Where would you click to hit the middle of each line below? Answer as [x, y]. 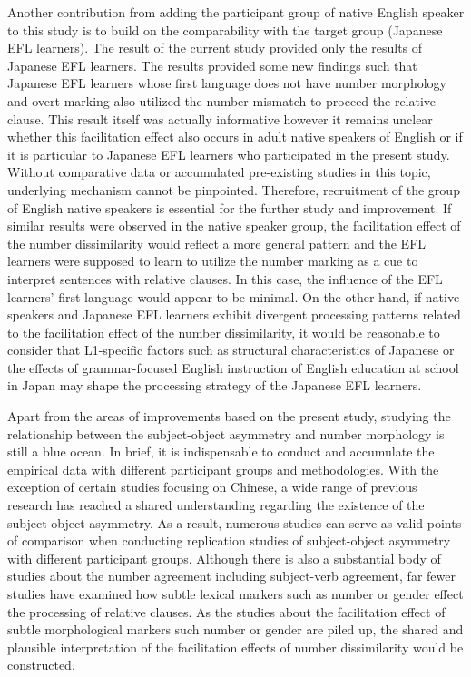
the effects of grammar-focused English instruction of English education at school [233, 367]
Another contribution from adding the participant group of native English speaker [236, 12]
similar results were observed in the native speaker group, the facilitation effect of [234, 226]
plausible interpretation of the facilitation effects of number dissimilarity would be [235, 647]
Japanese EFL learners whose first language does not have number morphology [227, 83]
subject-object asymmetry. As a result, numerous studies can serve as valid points [235, 522]
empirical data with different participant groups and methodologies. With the [223, 469]
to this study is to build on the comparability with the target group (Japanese [225, 29]
